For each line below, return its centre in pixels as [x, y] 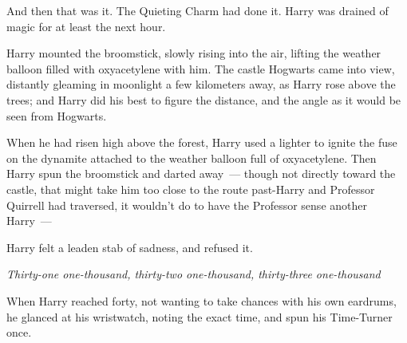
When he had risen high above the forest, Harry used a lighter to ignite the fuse [202, 142]
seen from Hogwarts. [57, 115]
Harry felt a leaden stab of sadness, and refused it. [130, 247]
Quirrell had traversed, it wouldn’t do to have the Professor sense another [187, 205]
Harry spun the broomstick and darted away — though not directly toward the [201, 173]
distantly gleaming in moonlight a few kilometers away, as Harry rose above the [201, 84]
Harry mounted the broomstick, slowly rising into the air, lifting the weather [194, 53]
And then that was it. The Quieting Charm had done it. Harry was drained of [198, 10]
